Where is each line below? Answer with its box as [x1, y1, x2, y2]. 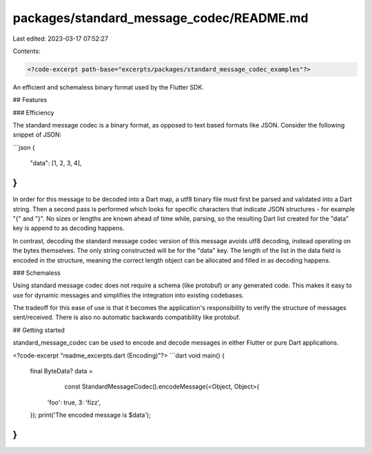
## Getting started [12, 326, 65, 334]
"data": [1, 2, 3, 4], [30, 159, 82, 167]
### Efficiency [12, 108, 54, 116]
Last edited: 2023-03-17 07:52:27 [12, 34, 108, 43]
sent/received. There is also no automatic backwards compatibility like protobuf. [12, 313, 240, 322]
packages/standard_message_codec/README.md [12, 10, 309, 25]
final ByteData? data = [30, 367, 93, 375]
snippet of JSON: [12, 131, 62, 139]
